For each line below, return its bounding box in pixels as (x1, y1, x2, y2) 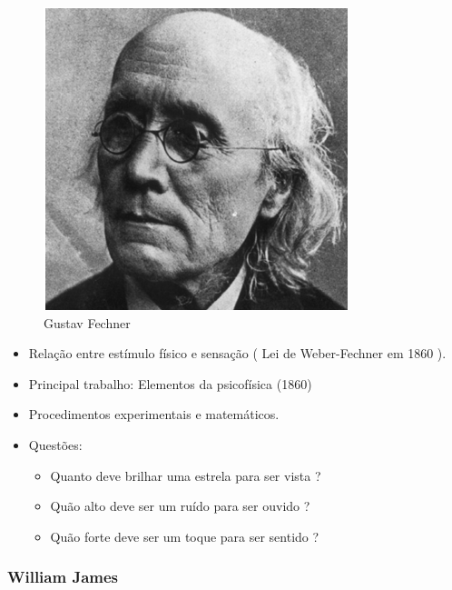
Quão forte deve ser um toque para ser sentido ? (50, 526, 319, 545)
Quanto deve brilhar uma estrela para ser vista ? (50, 465, 321, 485)
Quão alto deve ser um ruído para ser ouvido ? (50, 496, 310, 515)
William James (7, 565, 118, 588)
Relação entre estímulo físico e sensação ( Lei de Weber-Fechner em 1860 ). (28, 344, 447, 363)
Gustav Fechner (44, 313, 131, 332)
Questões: (28, 435, 83, 454)
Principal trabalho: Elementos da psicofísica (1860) (28, 374, 312, 393)
